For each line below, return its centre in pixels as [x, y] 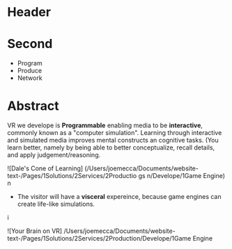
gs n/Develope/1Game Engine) [181, 176]
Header [29, 12]
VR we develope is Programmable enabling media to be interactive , [105, 125]
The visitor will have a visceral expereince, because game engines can [119, 197]
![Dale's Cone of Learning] [45, 168]
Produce [30, 71]
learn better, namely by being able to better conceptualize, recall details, [111, 147]
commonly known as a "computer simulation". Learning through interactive [115, 133]
